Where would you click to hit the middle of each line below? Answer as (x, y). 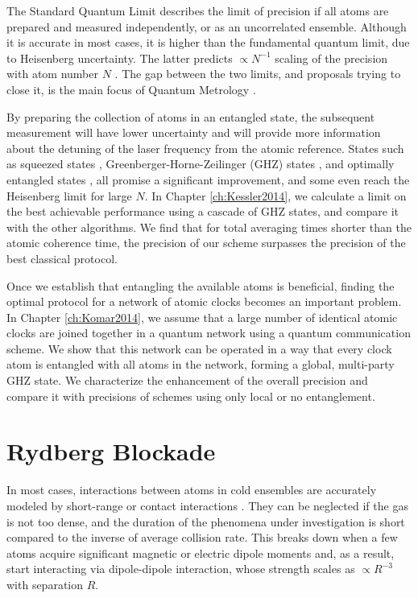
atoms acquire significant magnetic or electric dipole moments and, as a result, (201, 553)
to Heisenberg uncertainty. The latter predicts (120, 58)
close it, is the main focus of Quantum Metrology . (131, 89)
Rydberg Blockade (111, 451)
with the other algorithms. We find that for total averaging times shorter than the (209, 227)
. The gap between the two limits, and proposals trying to (258, 74)
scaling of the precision (331, 58)
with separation (45, 584)
